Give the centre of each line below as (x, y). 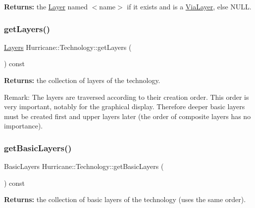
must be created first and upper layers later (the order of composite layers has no (127, 116)
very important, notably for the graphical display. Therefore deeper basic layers (125, 106)
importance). (24, 126)
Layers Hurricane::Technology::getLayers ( (68, 47)
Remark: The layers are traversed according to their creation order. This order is (127, 97)
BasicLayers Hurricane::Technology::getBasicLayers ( (84, 166)
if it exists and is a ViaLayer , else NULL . (189, 6)
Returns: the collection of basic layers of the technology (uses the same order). (125, 199)
